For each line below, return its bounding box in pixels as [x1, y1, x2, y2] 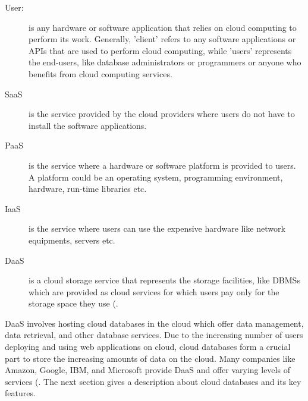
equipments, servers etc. [29, 233, 115, 246]
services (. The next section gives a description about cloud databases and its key [5, 375, 301, 387]
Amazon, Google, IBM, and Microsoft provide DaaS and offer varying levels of [5, 364, 290, 376]
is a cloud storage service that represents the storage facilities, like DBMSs [29, 274, 300, 286]
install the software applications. [29, 119, 147, 131]
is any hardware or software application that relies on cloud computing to [29, 21, 297, 33]
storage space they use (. [29, 297, 118, 310]
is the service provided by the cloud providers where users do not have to [29, 108, 295, 120]
